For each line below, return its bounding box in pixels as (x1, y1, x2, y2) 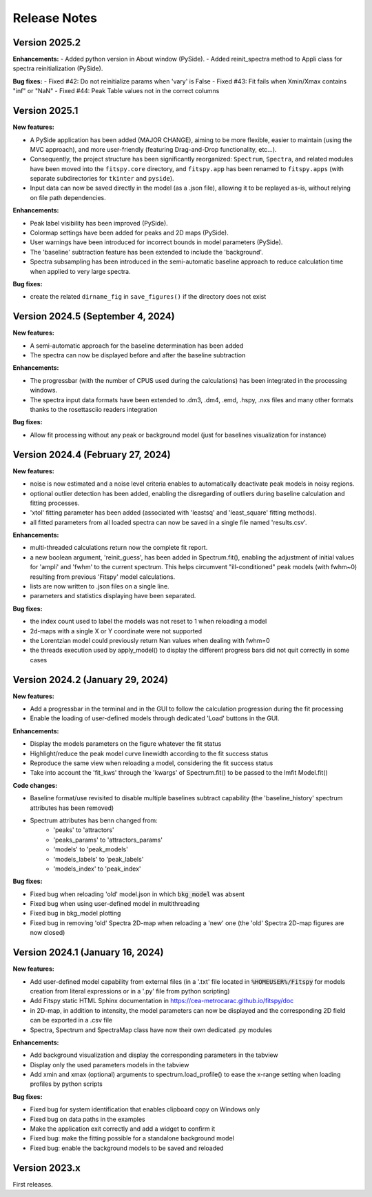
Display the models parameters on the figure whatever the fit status (30, 740, 222, 748)
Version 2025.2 (12, 37, 81, 48)
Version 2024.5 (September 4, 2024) (12, 310, 175, 322)
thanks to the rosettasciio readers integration (30, 406, 158, 414)
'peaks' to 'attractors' (53, 826, 114, 834)
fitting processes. (30, 499, 80, 507)
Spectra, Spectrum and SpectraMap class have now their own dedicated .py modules (30, 1025, 272, 1034)
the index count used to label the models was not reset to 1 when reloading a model (30, 617, 267, 626)
